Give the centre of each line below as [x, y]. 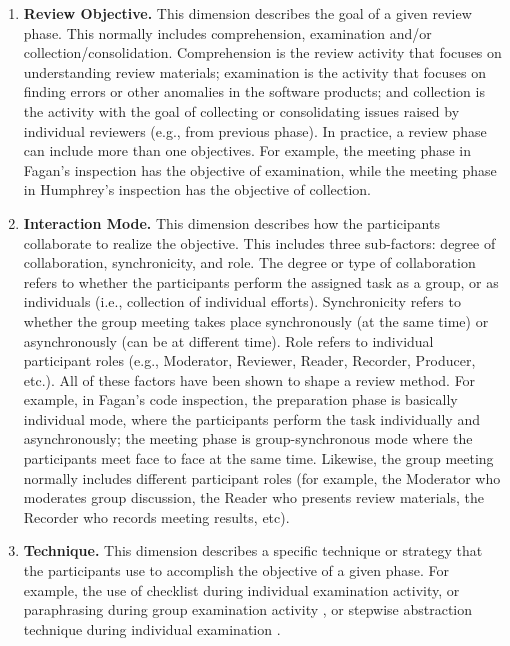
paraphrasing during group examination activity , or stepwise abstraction [248, 609]
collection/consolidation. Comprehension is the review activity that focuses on [262, 52]
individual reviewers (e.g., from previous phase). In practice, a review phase [255, 130]
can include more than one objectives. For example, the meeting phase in [247, 150]
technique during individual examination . [152, 628]
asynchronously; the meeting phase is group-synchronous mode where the [248, 438]
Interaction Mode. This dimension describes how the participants [231, 222]
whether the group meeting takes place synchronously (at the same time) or [256, 320]
